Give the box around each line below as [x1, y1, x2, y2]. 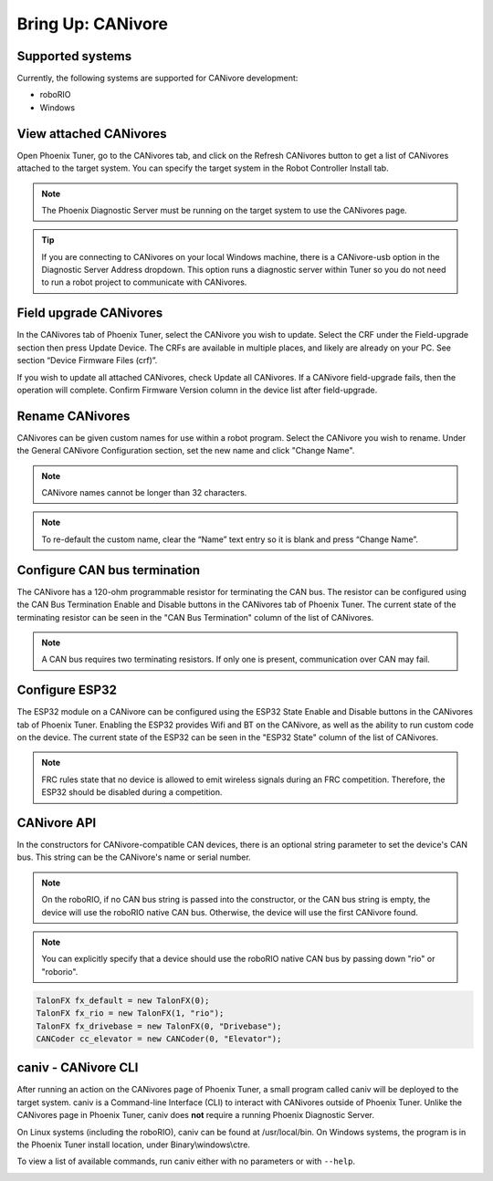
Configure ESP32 [16, 683, 118, 698]
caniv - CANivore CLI [16, 1060, 139, 1076]
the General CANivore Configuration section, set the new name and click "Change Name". [16, 445, 355, 456]
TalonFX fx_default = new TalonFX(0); [36, 995, 210, 1006]
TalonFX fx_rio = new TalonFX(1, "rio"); [36, 1009, 225, 1019]
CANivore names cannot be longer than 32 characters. [41, 487, 247, 498]
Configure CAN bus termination [16, 562, 201, 578]
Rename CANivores [16, 408, 131, 423]
